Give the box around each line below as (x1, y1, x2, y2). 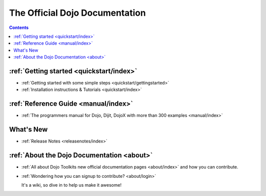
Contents (9, 25, 29, 30)
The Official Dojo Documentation (9, 7, 146, 18)
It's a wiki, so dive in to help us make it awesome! (21, 182, 122, 188)
